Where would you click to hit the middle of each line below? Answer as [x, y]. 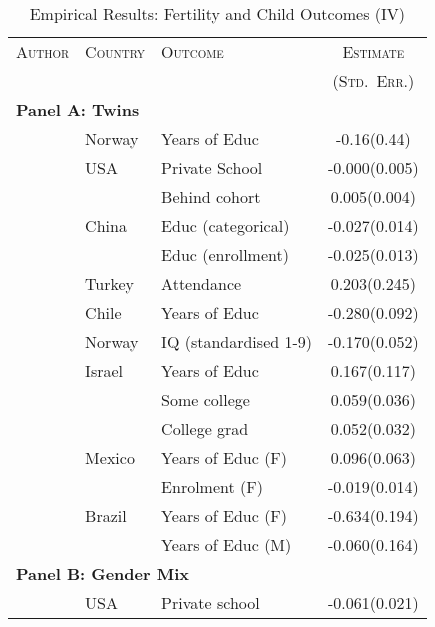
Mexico [110, 457]
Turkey [110, 283]
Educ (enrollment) [225, 254]
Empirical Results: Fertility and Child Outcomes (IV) [217, 13]
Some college [205, 399]
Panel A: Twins [78, 109]
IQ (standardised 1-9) [237, 341]
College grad [205, 428]
